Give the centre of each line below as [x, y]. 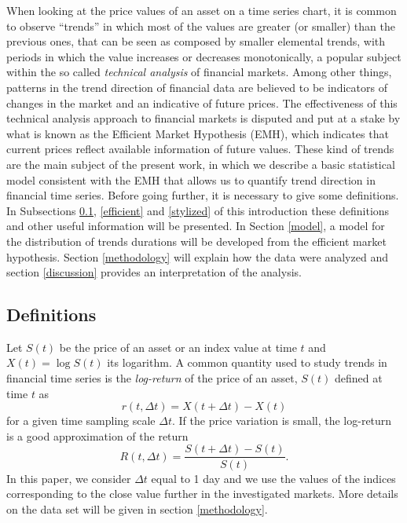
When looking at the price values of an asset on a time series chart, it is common [202, 10]
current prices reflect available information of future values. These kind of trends [200, 149]
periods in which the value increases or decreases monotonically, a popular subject [204, 56]
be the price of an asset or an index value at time [178, 347]
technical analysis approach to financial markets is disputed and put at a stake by [203, 118]
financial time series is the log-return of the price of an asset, [152, 378]
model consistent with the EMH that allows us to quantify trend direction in [191, 179]
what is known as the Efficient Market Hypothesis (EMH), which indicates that [198, 133]
